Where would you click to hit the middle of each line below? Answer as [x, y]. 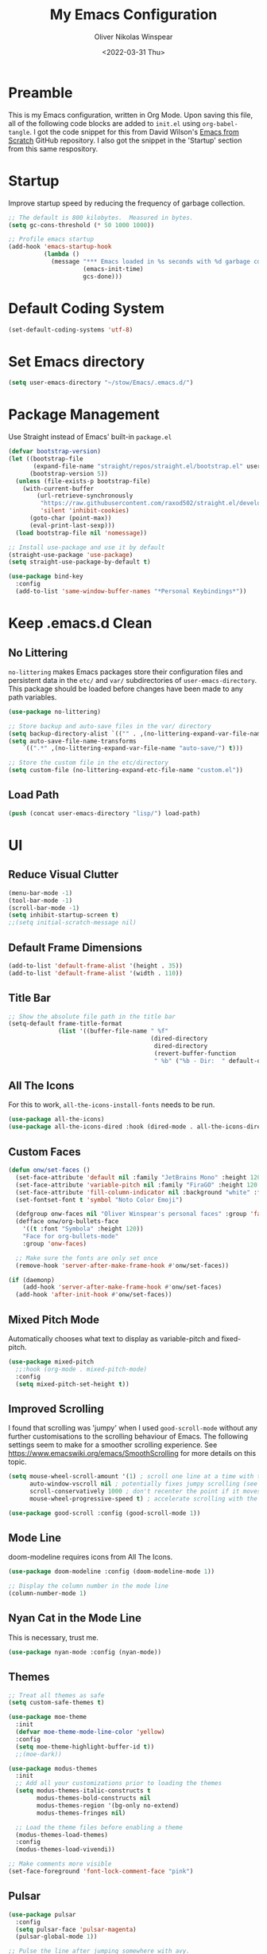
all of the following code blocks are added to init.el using [104, 123]
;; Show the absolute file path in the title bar [92, 1016]
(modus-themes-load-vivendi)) [65, 1850]
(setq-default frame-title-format [66, 1024]
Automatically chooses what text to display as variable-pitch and [114, 1338]
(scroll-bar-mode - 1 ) [44, 908]
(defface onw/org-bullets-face [67, 1222]
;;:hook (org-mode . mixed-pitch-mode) [81, 1369]
